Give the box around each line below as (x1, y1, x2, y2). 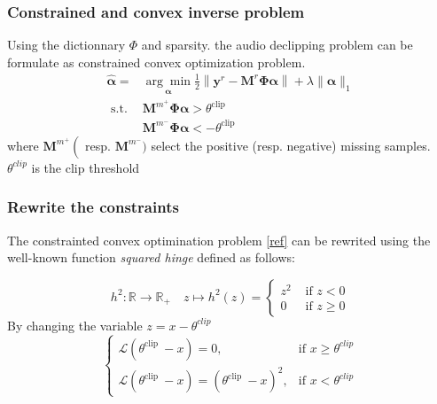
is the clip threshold (31, 158, 140, 176)
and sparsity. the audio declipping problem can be (141, 35, 413, 54)
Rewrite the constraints (7, 196, 179, 218)
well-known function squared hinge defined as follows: (7, 248, 295, 267)
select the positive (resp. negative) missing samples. (151, 136, 431, 154)
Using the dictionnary (7, 35, 126, 54)
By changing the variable (7, 315, 143, 334)
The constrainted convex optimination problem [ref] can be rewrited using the (7, 230, 431, 249)
